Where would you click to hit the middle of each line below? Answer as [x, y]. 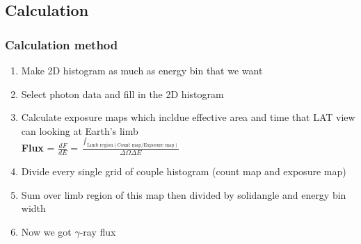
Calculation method [62, 44]
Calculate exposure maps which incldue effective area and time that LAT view [188, 117]
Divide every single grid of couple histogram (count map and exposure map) [184, 171]
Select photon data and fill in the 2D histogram [122, 93]
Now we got [46, 231]
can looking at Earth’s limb [80, 130]
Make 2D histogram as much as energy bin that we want [142, 70]
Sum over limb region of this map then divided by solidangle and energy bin [184, 194]
